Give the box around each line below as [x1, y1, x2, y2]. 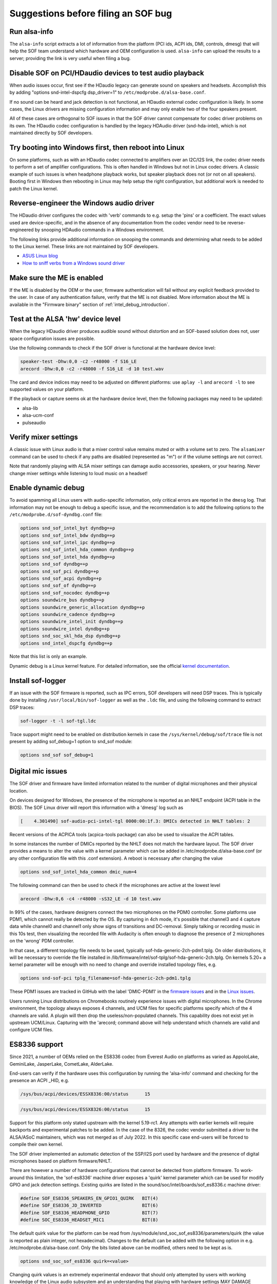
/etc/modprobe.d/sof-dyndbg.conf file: [9, 512, 103, 518]
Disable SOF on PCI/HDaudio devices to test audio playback [9, 68, 205, 77]
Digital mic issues [9, 767, 68, 776]
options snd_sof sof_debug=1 [20, 752, 94, 758]
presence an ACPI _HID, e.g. [9, 1078, 69, 1084]
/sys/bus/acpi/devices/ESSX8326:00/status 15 [20, 1106, 151, 1112]
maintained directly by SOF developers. [9, 130, 93, 136]
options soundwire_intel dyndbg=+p [20, 626, 110, 632]
